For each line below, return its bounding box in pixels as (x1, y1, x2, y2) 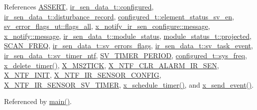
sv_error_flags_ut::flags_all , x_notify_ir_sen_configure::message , (4, 21, 210, 31)
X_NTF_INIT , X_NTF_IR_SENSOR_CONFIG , (4, 70, 161, 80)
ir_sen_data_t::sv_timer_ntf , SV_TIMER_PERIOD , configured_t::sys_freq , (4, 50, 247, 60)
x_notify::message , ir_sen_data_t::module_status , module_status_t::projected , (4, 30, 252, 41)
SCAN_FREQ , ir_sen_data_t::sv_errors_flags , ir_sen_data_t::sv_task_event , (4, 40, 253, 51)
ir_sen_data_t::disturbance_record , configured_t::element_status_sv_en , (4, 11, 234, 21)
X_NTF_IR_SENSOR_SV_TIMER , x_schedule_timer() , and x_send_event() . (4, 79, 254, 90)
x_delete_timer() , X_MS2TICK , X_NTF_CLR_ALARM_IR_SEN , (4, 60, 219, 70)
